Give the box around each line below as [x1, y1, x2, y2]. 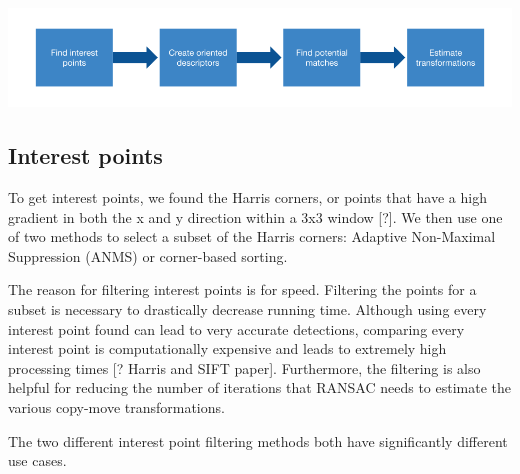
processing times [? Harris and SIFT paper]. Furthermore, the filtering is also [8, 357, 481, 378]
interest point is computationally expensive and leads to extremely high [8, 338, 447, 359]
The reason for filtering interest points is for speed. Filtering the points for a [8, 279, 477, 300]
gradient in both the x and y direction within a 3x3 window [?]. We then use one [8, 206, 503, 227]
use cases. [8, 450, 67, 471]
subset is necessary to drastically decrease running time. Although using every [8, 298, 487, 319]
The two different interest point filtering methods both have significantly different [8, 430, 508, 451]
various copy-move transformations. [8, 396, 225, 417]
